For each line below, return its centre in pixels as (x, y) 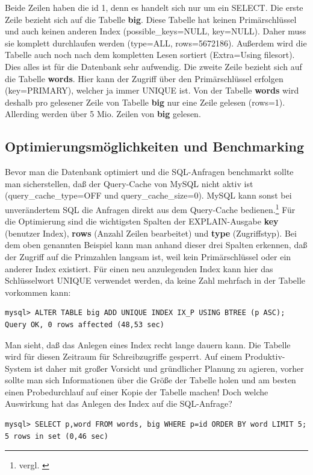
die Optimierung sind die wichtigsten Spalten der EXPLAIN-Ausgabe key (142, 221)
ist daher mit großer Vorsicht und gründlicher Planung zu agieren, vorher (169, 368)
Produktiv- (265, 356)
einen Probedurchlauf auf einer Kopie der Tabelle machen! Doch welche (137, 391)
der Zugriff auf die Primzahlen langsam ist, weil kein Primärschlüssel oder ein (148, 256)
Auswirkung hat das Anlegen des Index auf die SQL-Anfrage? (119, 403)
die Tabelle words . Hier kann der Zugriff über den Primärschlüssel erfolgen (144, 78)
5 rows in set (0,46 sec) (57, 436)
